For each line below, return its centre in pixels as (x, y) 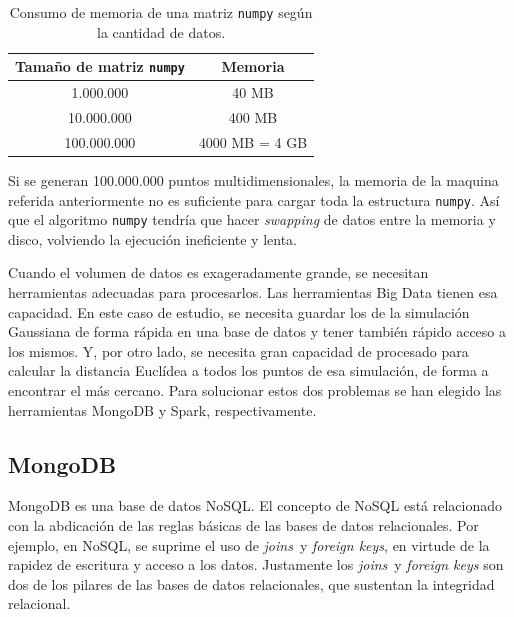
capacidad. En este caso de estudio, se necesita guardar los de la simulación (239, 311)
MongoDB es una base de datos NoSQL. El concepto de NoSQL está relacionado (255, 505)
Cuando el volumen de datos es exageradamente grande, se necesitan (218, 272)
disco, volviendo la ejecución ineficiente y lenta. (153, 238)
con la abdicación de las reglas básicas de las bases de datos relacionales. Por (243, 524)
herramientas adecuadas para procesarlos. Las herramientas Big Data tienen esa (253, 292)
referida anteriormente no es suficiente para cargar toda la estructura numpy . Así (254, 199)
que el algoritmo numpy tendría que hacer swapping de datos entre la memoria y (252, 219)
